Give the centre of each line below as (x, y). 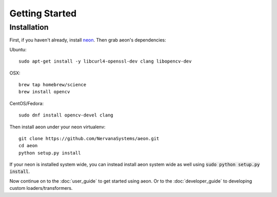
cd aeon (28, 146)
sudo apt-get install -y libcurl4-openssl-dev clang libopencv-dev (105, 61)
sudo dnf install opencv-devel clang (66, 115)
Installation (29, 27)
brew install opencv (44, 92)
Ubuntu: (18, 49)
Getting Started (43, 13)
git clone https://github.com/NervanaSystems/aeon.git (89, 138)
